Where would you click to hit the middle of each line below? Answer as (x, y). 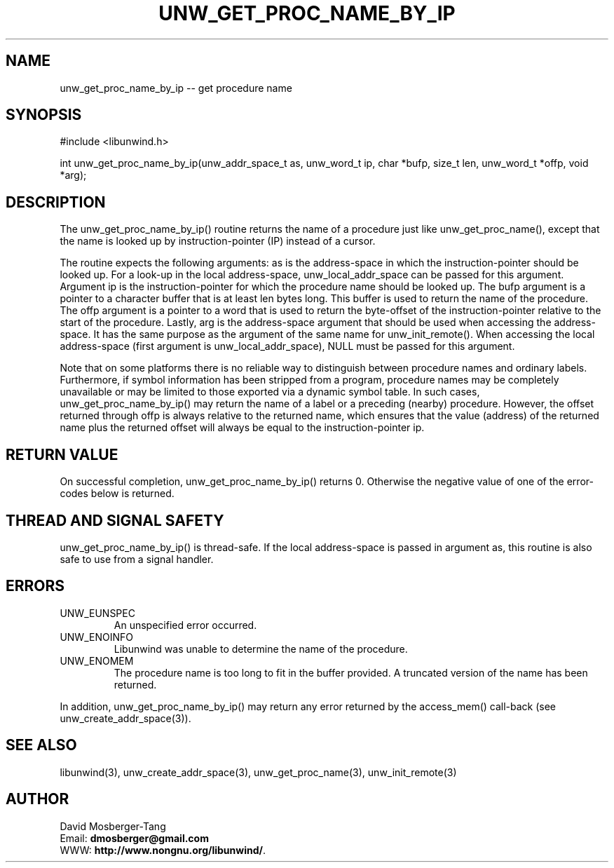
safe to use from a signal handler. (137, 559)
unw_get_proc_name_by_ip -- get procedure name (176, 88)
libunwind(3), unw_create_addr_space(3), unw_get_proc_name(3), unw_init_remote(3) (258, 772)
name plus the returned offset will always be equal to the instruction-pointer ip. (242, 428)
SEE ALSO (41, 745)
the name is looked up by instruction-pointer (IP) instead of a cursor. (218, 241)
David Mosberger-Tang (113, 826)
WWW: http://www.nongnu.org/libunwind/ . (163, 850)
